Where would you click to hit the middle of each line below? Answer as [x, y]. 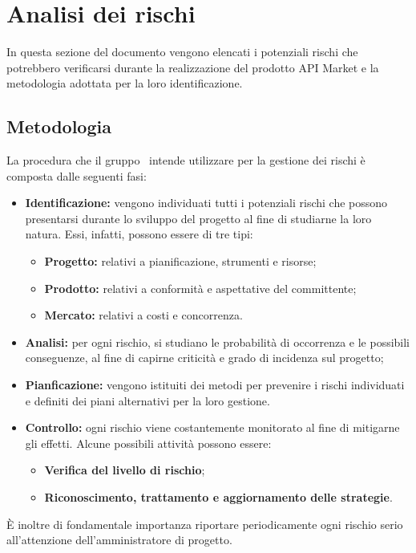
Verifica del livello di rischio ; [125, 470]
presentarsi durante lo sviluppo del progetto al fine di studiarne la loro [198, 218]
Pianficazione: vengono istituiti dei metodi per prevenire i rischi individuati [215, 385]
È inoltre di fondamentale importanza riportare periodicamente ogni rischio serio [205, 524]
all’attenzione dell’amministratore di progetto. [119, 540]
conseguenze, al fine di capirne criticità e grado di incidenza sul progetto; [204, 358]
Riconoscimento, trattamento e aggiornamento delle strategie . [218, 497]
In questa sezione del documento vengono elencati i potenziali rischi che [182, 52]
